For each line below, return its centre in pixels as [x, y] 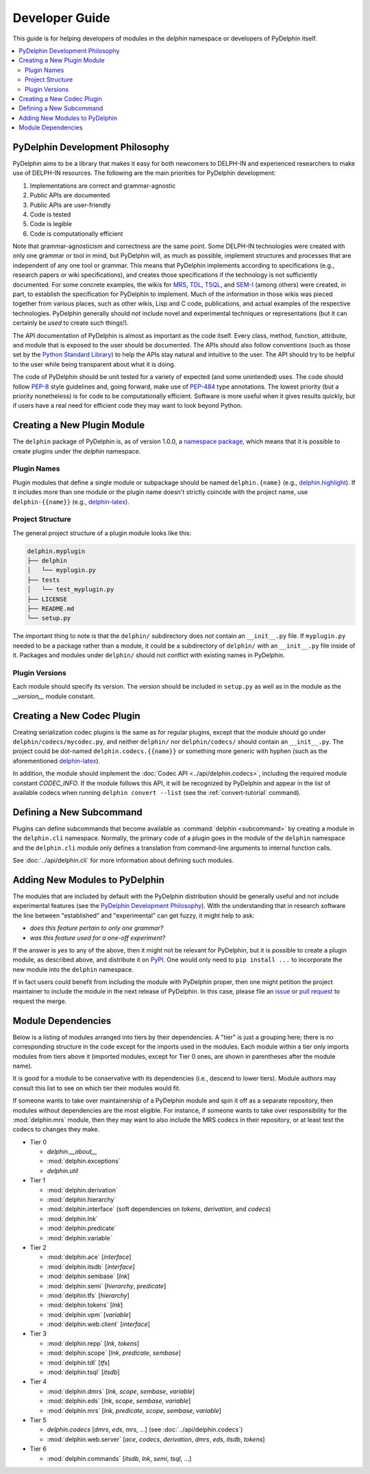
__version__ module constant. [54, 696]
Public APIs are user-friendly [70, 205]
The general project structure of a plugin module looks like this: [102, 533]
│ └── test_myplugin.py [71, 590]
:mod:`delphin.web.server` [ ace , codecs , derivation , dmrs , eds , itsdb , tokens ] [156, 1439]
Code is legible [51, 224]
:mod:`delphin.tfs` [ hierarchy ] [88, 1295]
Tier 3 [38, 1334]
